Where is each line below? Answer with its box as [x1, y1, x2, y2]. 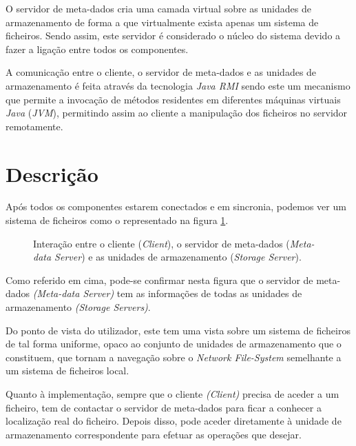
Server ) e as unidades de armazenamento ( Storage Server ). [54, 250, 302, 264]
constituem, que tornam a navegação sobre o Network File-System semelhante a [6, 349, 342, 364]
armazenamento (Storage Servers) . [6, 300, 151, 314]
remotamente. [6, 119, 63, 133]
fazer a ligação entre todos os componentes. [6, 41, 189, 56]
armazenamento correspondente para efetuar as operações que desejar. [6, 427, 302, 441]
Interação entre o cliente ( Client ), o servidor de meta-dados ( [33, 236, 290, 250]
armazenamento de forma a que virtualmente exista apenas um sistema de [6, 14, 319, 29]
